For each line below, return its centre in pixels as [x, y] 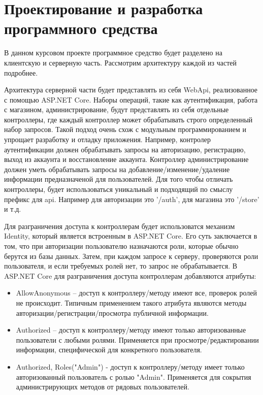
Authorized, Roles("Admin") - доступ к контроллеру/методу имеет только [130, 366]
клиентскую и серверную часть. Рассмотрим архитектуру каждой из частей [121, 62]
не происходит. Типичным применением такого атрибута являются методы [131, 302]
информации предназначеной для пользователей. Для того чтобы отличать [119, 179]
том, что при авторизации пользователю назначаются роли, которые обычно [121, 246]
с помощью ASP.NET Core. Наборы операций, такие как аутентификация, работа [131, 99]
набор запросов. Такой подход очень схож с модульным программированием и [125, 129]
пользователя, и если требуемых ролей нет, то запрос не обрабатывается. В [121, 266]
